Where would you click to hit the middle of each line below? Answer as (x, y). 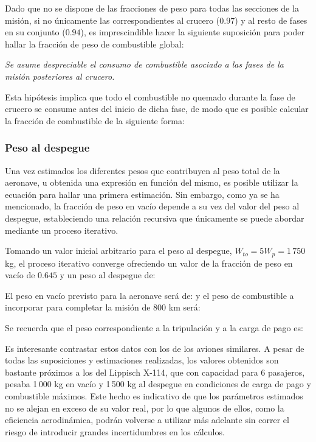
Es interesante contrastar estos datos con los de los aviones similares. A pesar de (155, 348)
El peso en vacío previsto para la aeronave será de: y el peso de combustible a (149, 295)
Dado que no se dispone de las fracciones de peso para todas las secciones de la (152, 8)
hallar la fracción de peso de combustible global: (94, 44)
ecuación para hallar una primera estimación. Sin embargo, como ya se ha (142, 194)
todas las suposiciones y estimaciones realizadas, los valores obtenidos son (142, 360)
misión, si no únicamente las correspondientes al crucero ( (112, 20)
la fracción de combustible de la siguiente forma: (95, 120)
